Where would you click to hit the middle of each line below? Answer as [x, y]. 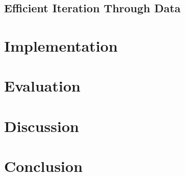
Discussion [42, 126]
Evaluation [42, 86]
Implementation [61, 45]
